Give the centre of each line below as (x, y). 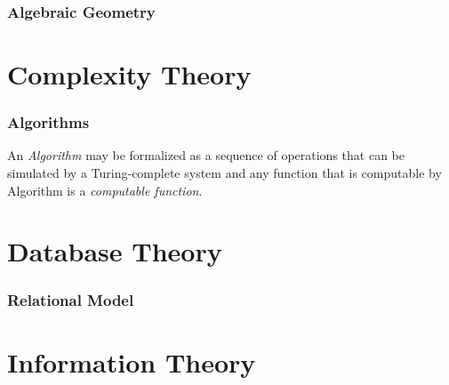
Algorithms (48, 122)
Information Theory (132, 361)
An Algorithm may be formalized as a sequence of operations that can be (206, 155)
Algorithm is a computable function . (105, 190)
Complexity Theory (129, 74)
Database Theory (115, 251)
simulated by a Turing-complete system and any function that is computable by (224, 173)
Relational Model (71, 299)
